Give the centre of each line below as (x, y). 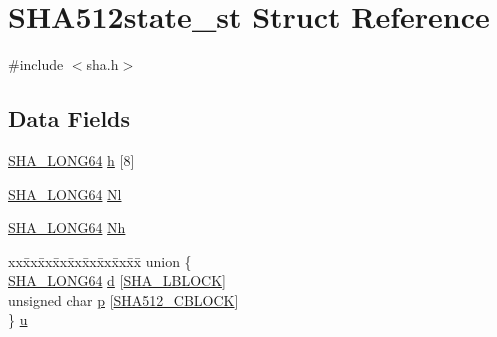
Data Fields (69, 118)
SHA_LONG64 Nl (65, 193)
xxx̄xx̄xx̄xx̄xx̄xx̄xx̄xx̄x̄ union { (100, 260)
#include (36, 64)
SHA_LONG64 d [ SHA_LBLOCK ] (117, 280)
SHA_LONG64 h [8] (71, 159)
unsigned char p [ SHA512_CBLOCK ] (123, 299)
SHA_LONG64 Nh (67, 227)
